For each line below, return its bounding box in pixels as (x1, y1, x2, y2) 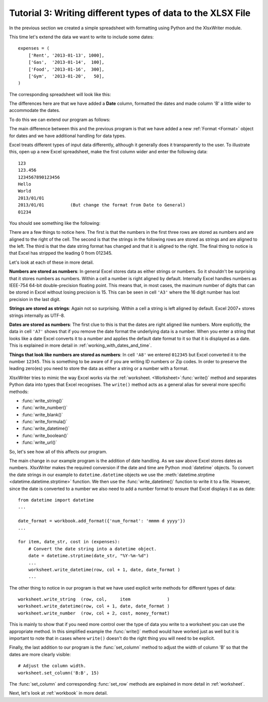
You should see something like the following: (9, 220, 101, 226)
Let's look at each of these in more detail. (9, 259, 94, 265)
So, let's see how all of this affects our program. (9, 448, 108, 455)
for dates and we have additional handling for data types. (9, 132, 126, 139)
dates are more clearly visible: (9, 651, 71, 657)
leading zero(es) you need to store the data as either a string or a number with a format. (9, 366, 189, 372)
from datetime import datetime (18, 497, 94, 502)
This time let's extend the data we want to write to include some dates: (9, 34, 154, 40)
